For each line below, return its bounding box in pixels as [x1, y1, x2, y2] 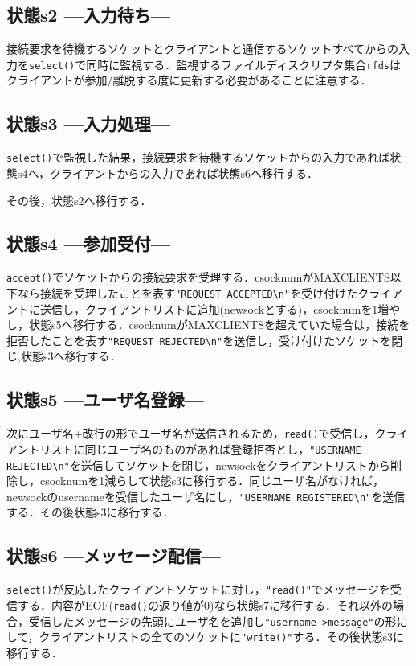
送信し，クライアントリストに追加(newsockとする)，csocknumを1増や [39, 300, 401, 317]
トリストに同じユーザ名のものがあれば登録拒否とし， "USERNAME [28, 440, 361, 457]
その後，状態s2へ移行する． [6, 191, 152, 208]
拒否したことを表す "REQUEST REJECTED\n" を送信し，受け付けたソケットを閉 [6, 331, 403, 348]
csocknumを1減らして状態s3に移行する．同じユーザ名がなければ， [39, 472, 384, 489]
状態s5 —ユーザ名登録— [6, 387, 204, 412]
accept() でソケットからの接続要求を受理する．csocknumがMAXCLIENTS [6, 269, 390, 286]
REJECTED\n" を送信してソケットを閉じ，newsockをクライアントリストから [6, 456, 391, 473]
